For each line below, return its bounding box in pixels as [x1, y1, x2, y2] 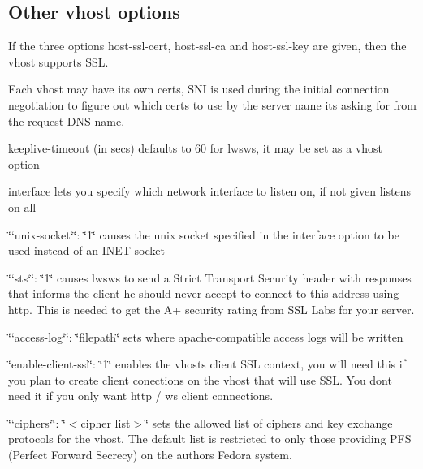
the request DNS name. [8, 112, 125, 129]
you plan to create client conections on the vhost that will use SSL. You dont [8, 371, 392, 388]
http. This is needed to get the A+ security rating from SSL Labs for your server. [8, 300, 415, 317]
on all [8, 198, 37, 215]
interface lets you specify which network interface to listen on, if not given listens [8, 183, 411, 200]
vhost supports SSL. [8, 53, 109, 70]
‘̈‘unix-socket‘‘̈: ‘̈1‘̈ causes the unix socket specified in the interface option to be [8, 226, 399, 243]
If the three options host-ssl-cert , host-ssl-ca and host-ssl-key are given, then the [8, 37, 407, 54]
